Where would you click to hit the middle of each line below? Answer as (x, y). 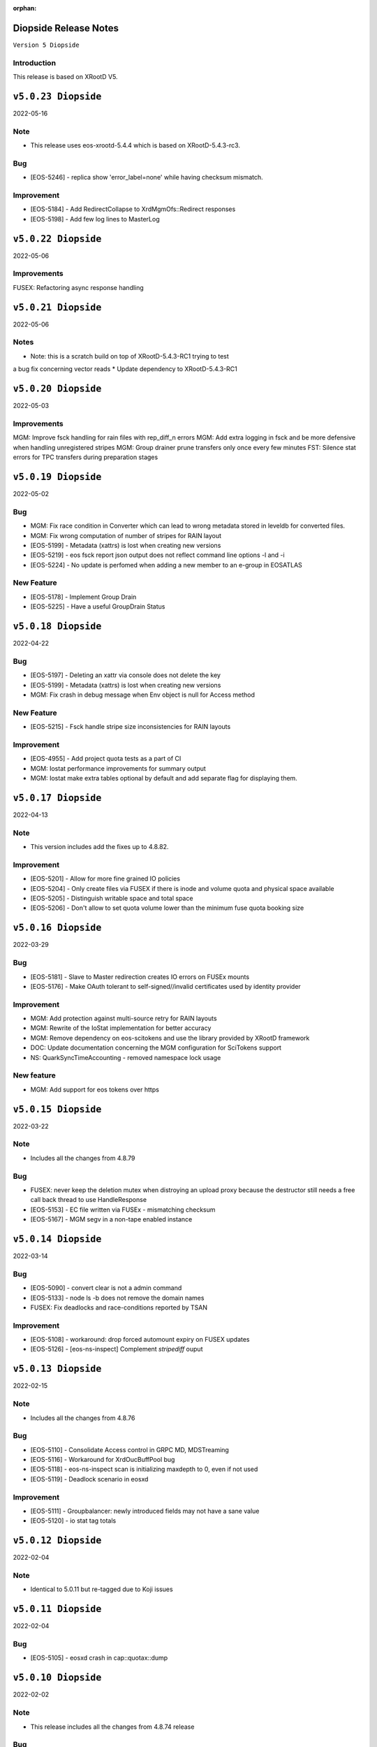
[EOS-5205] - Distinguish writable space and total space (112, 899)
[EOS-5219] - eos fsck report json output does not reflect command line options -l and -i (158, 555)
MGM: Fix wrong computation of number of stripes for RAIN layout (126, 535)
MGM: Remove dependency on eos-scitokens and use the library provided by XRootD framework (170, 1038)
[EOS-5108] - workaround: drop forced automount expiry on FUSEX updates (140, 1340)
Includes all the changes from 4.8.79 (83, 1158)
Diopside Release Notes (66, 28)
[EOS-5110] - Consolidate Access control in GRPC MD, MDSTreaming (130, 1449)
